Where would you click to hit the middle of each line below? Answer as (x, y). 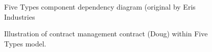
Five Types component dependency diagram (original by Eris (100, 7)
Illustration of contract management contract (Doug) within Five (106, 34)
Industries (20, 16)
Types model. (25, 43)
